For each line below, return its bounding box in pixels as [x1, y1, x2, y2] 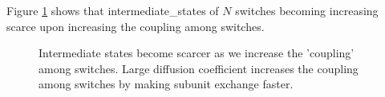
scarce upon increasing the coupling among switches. [6, 17, 265, 34]
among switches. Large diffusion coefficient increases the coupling [38, 60, 359, 76]
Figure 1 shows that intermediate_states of [6, 2, 219, 18]
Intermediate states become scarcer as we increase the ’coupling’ [38, 45, 355, 61]
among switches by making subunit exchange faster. [38, 76, 294, 92]
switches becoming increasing [235, 2, 379, 18]
